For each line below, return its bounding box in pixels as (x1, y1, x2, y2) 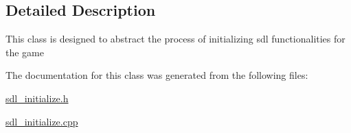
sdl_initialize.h (5, 90, 69, 105)
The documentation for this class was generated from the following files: (5, 68, 308, 82)
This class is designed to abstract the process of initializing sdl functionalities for (5, 32, 346, 46)
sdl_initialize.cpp (5, 114, 78, 128)
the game (5, 45, 44, 59)
